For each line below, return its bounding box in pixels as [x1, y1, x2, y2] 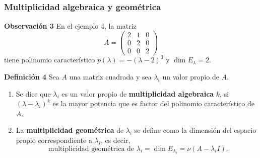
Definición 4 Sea [4, 71, 59, 82]
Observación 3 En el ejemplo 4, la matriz [4, 20, 137, 31]
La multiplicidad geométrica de [16, 125, 124, 135]
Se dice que [16, 88, 51, 99]
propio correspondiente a [16, 135, 92, 145]
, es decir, [100, 135, 131, 145]
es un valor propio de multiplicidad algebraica [61, 88, 214, 99]
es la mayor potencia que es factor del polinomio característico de [52, 98, 254, 109]
